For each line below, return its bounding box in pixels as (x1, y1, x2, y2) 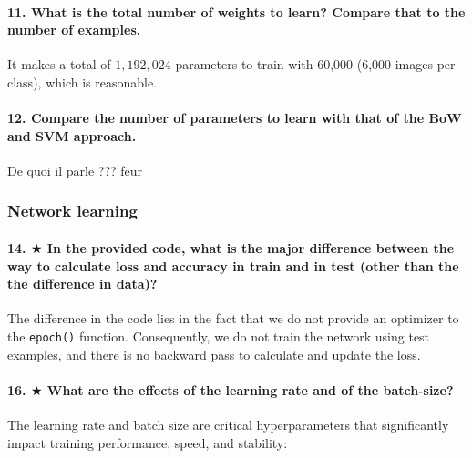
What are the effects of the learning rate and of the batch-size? (46, 380, 454, 399)
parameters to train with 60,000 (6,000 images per (175, 55, 456, 74)
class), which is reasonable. (7, 72, 158, 91)
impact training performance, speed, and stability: (7, 433, 288, 452)
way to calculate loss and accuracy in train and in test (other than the (7, 256, 459, 275)
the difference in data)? (7, 274, 158, 293)
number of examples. (7, 20, 141, 39)
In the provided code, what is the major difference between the (46, 239, 455, 257)
